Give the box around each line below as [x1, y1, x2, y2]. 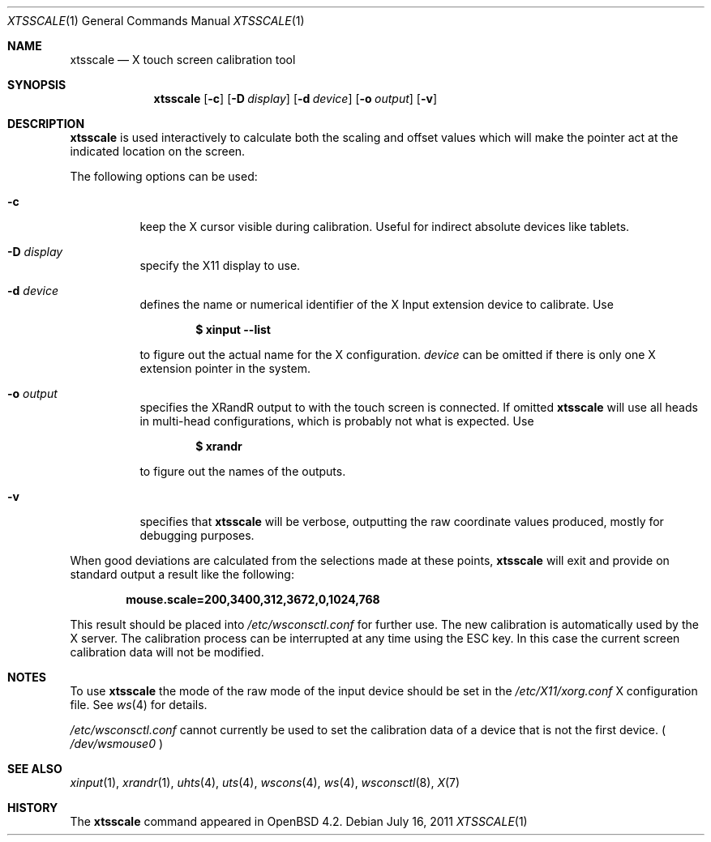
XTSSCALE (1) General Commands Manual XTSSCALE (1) [7, 14, 305, 28]
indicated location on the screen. [70, 144, 246, 158]
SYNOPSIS [7, 78, 66, 92]
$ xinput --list [195, 323, 271, 336]
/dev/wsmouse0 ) [70, 737, 164, 750]
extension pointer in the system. [139, 361, 311, 375]
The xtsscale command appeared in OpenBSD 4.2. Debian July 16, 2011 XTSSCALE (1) [70, 814, 528, 828]
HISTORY [7, 801, 58, 814]
